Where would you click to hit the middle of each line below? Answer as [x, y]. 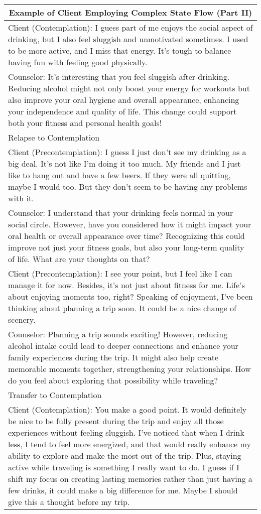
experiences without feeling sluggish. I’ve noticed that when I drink [126, 432]
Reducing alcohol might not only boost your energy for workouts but [129, 88]
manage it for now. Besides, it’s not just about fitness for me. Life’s [126, 285]
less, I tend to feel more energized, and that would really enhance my [129, 444]
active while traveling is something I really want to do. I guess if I [124, 467]
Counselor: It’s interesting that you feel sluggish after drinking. [119, 77]
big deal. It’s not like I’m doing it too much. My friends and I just [124, 163]
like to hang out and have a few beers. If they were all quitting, [119, 175]
